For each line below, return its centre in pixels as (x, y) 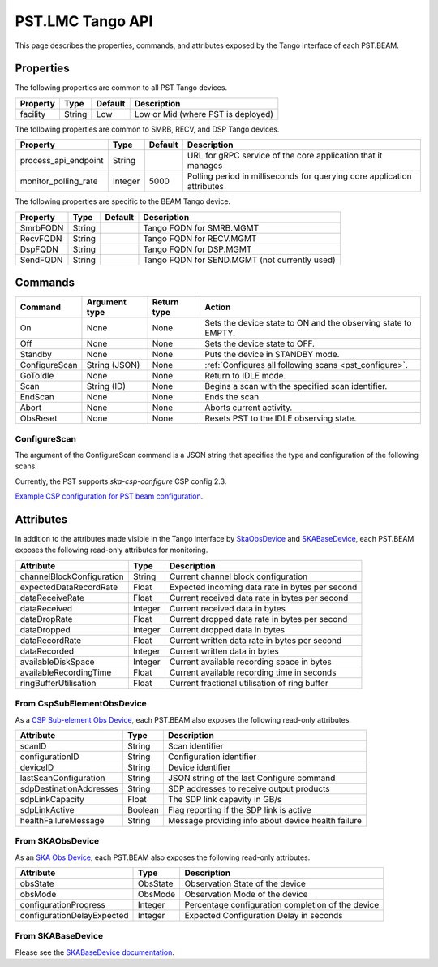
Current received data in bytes (227, 608)
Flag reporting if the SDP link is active (239, 809)
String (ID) (106, 386)
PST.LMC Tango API (84, 21)
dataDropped (45, 629)
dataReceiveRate (52, 598)
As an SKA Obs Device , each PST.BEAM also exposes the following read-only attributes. (163, 857)
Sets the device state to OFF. (260, 343)
